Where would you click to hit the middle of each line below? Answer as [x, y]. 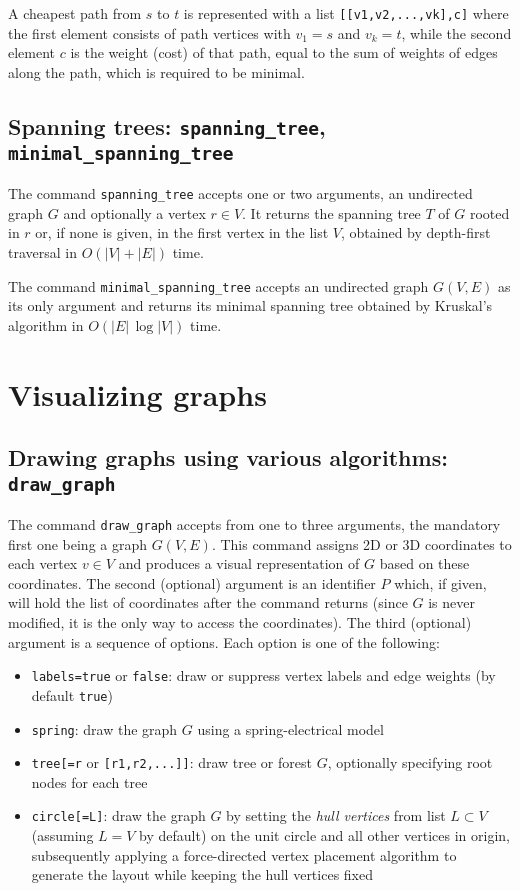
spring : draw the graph [104, 728]
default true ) [72, 694]
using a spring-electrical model [290, 728]
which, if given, [440, 582]
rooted [489, 212]
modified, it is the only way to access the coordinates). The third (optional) [240, 622]
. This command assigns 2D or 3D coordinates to [361, 543]
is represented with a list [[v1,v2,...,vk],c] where [346, 13]
